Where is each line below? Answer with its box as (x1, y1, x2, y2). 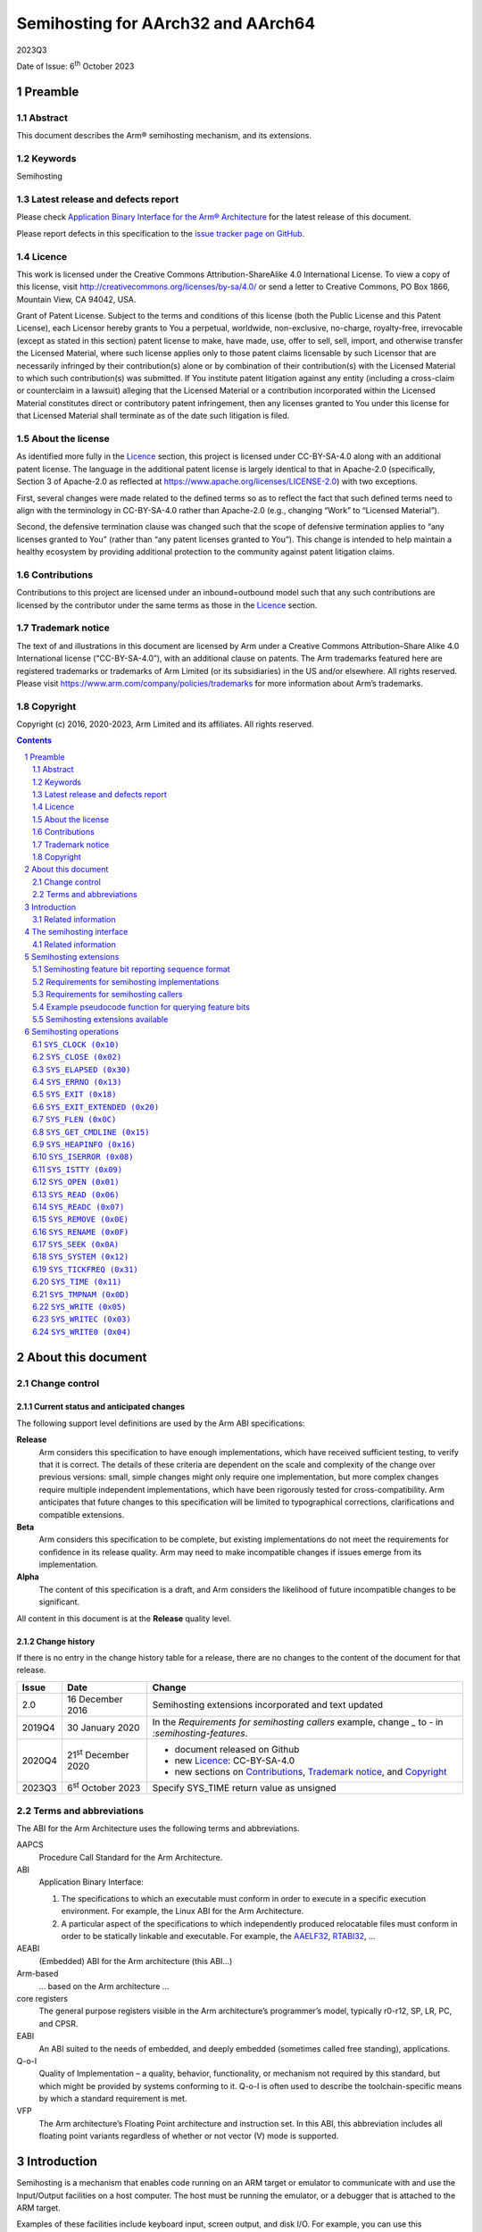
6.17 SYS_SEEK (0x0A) (32, 1239, 120, 1250)
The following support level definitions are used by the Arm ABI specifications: (16, 1418, 305, 1428)
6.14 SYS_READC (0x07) (32, 1201, 125, 1212)
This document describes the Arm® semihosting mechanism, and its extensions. (16, 130, 312, 141)
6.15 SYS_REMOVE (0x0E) (32, 1214, 129, 1225)
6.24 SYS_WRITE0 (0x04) (32, 1326, 131, 1337)
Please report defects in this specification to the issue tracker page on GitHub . (16, 228, 305, 238)
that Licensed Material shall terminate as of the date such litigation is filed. (16, 411, 290, 421)
